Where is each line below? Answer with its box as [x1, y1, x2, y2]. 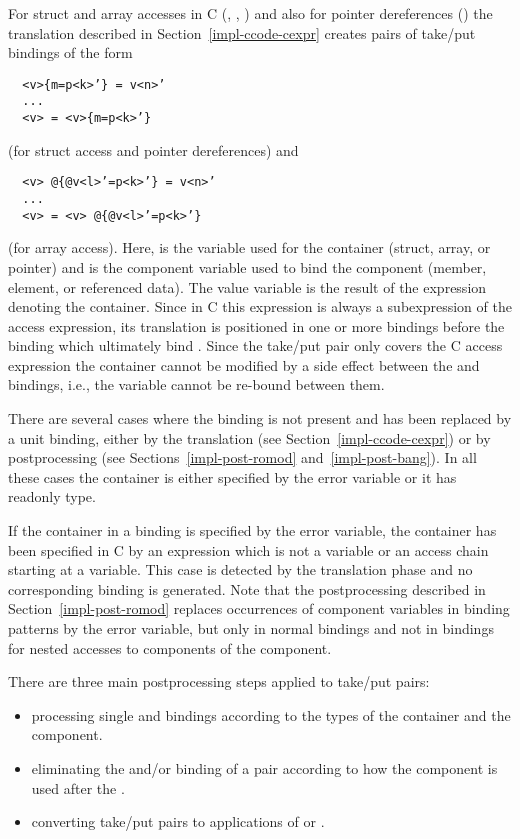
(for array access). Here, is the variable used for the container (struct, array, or [8, 237, 491, 258]
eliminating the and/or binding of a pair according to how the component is [31, 757, 498, 778]
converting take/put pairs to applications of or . [31, 811, 325, 832]
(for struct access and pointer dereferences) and [8, 139, 299, 160]
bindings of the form [8, 42, 133, 63]
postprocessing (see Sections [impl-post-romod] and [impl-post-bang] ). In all [8, 447, 477, 468]
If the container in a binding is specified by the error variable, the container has [8, 520, 497, 541]
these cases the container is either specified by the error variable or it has [8, 466, 457, 487]
